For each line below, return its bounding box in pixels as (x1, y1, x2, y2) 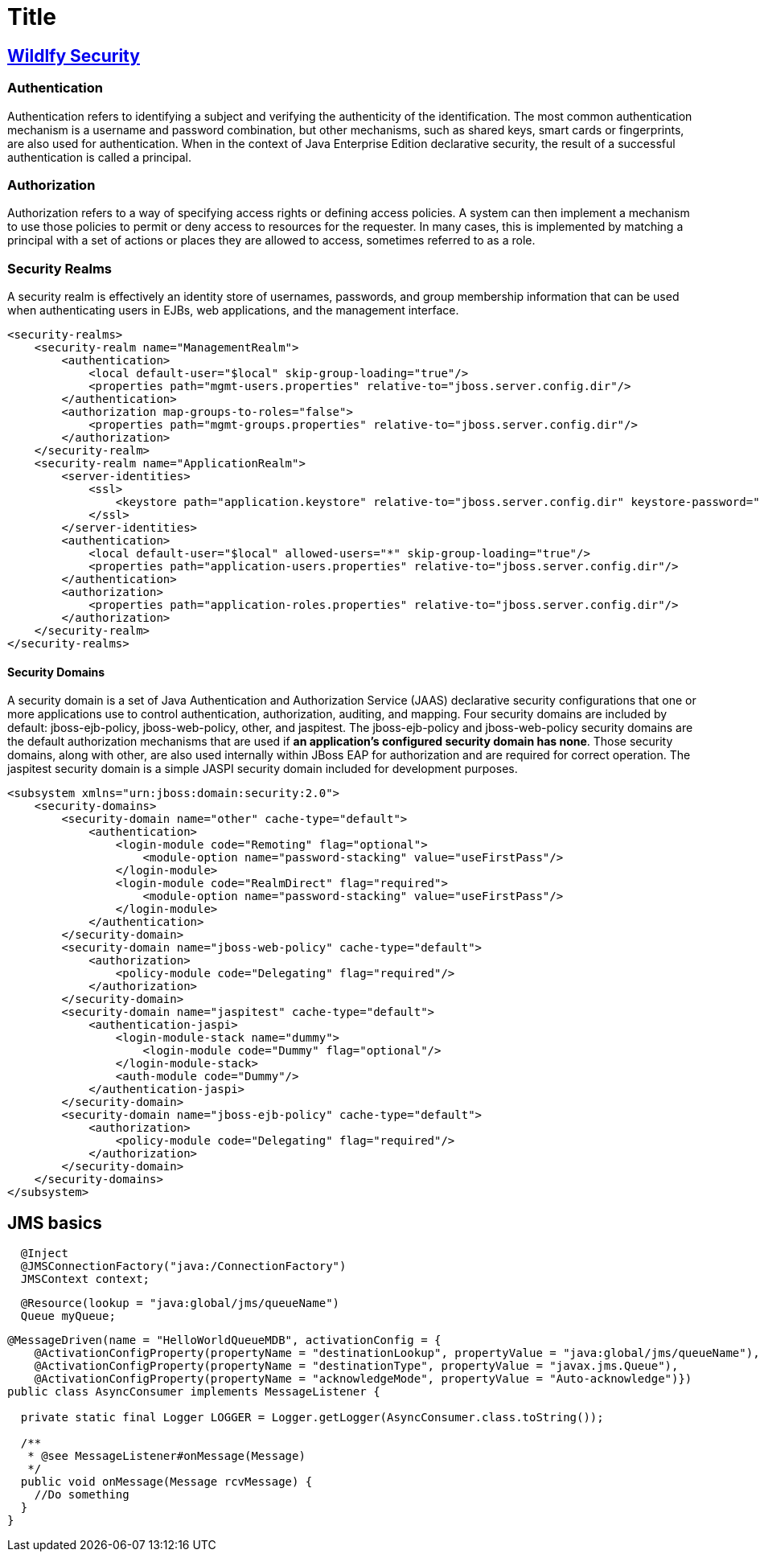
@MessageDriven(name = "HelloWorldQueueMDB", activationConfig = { (7, 1334, 442, 1347)
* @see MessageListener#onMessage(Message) (27, 1449, 306, 1463)
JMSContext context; (20, 1272, 150, 1286)
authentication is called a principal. (7, 150, 191, 164)
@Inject (20, 1247, 68, 1260)
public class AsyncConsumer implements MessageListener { (7, 1385, 380, 1399)
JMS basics (7, 1212, 102, 1233)
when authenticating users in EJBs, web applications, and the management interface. (7, 303, 459, 318)
